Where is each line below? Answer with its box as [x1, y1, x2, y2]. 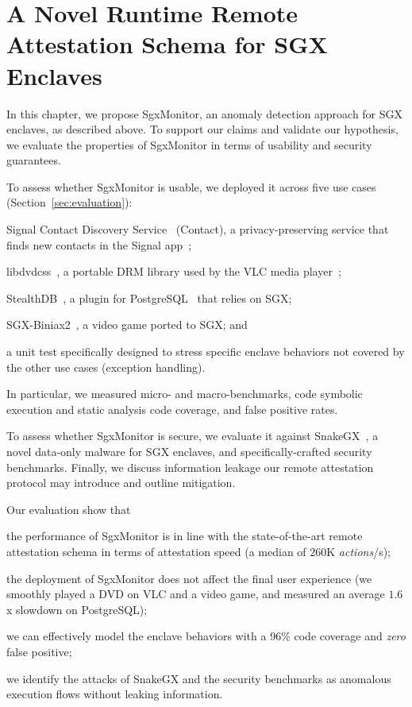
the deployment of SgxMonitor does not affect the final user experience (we [6, 570, 372, 586]
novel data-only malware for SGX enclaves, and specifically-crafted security [6, 443, 372, 459]
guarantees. [6, 152, 61, 168]
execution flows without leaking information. [6, 686, 223, 702]
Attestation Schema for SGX [6, 28, 328, 60]
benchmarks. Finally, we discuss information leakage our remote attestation [6, 458, 374, 475]
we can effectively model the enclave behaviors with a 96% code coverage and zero [6, 628, 406, 644]
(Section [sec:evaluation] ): [6, 194, 133, 211]
